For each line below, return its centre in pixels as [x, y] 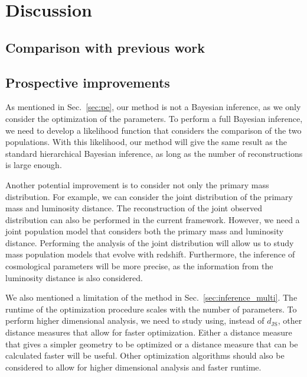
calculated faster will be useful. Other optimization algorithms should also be [145, 355]
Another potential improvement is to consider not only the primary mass [137, 184]
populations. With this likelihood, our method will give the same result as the [146, 142]
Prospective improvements [88, 82]
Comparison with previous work [105, 47]
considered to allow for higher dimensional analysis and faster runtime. [133, 367]
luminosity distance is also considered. [74, 277]
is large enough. [34, 165]
